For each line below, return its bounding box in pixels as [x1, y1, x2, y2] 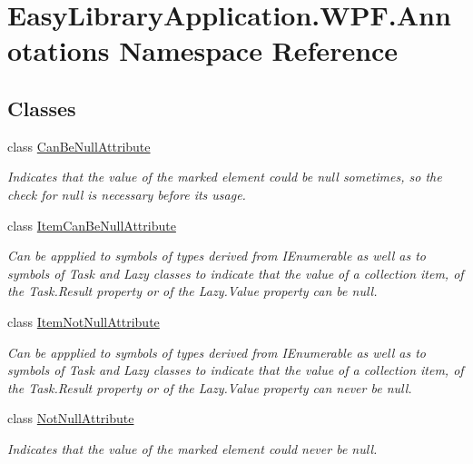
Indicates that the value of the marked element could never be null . [7, 439, 378, 458]
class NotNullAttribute [7, 409, 134, 428]
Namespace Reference [119, 32, 399, 69]
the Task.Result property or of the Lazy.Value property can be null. [7, 281, 378, 301]
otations [7, 32, 110, 69]
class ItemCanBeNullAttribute [7, 215, 176, 234]
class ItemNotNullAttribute [7, 311, 160, 331]
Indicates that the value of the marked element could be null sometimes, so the [7, 167, 442, 186]
